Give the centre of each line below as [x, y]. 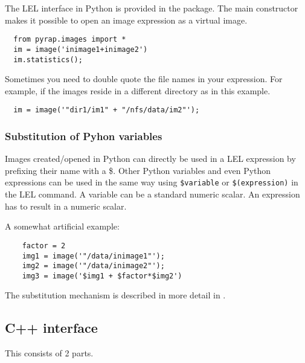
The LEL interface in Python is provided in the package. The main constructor [152, 8]
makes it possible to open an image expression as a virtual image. [126, 20]
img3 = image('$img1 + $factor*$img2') [102, 276]
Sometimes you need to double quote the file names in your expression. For [144, 79]
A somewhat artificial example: [62, 226]
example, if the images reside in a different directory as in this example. [138, 90]
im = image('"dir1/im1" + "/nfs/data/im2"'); [107, 110]
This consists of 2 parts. [49, 353]
